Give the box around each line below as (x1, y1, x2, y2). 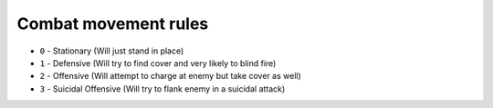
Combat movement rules (16, 14, 209, 34)
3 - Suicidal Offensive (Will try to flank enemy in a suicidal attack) (39, 83, 286, 94)
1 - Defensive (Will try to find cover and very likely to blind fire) (39, 57, 277, 68)
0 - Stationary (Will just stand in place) (39, 45, 184, 56)
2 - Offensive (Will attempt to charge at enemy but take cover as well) (39, 71, 301, 82)
